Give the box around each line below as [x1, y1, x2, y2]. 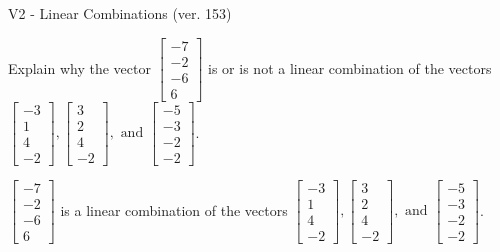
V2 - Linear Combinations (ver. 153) [8, 3, 232, 23]
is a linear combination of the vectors [60, 199, 288, 220]
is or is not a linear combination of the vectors [208, 57, 492, 78]
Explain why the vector [8, 57, 151, 78]
